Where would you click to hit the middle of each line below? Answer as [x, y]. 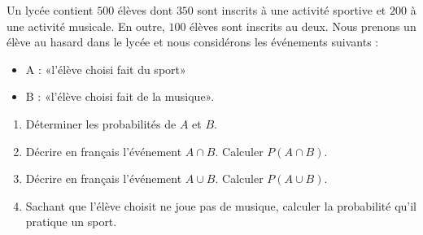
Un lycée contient [50, 10]
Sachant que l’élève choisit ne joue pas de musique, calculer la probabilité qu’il [221, 205]
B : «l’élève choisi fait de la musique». [120, 96]
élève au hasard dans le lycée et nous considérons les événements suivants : [193, 42]
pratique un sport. [71, 222]
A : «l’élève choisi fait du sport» [106, 69]
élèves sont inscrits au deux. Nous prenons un [303, 26]
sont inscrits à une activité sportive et [292, 10]
